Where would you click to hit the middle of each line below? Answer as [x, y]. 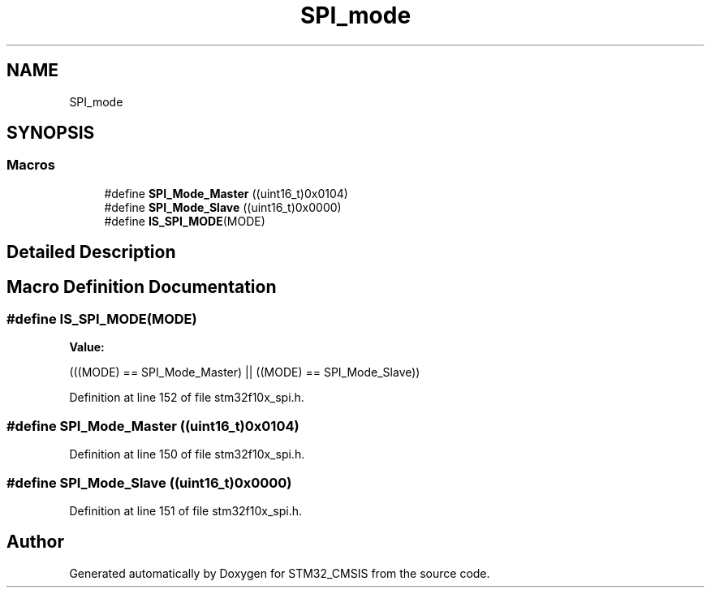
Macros [31, 165]
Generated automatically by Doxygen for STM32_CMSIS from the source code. [280, 573]
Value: [87, 347]
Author [35, 542]
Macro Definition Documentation [142, 286]
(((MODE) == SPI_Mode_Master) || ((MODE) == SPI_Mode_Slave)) [245, 372]
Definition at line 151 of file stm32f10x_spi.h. [186, 510]
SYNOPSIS [51, 133]
